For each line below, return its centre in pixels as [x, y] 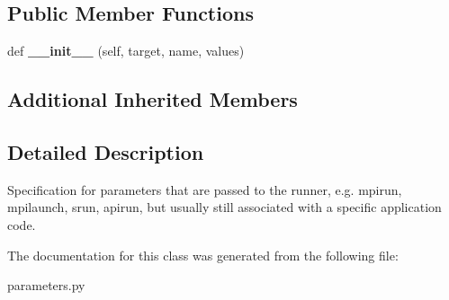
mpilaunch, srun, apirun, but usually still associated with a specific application [224, 207]
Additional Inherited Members [153, 99]
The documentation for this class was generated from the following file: [203, 255]
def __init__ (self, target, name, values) [126, 51]
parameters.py [46, 285]
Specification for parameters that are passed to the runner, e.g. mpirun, [205, 189]
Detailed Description [106, 151]
